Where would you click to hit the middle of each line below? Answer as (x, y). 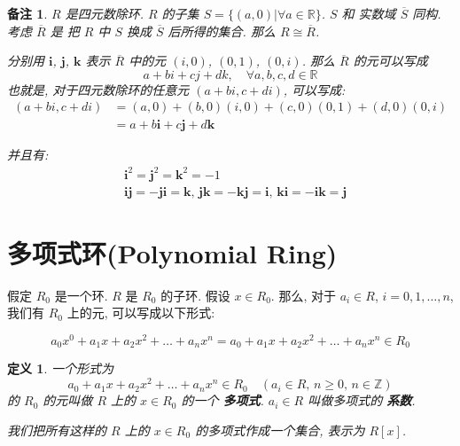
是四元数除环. (104, 13)
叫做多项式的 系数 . (362, 400)
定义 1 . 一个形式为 (60, 368)
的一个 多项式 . (222, 400)
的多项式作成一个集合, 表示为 (280, 430)
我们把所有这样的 (57, 430)
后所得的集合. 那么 (222, 31)
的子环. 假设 (195, 295)
